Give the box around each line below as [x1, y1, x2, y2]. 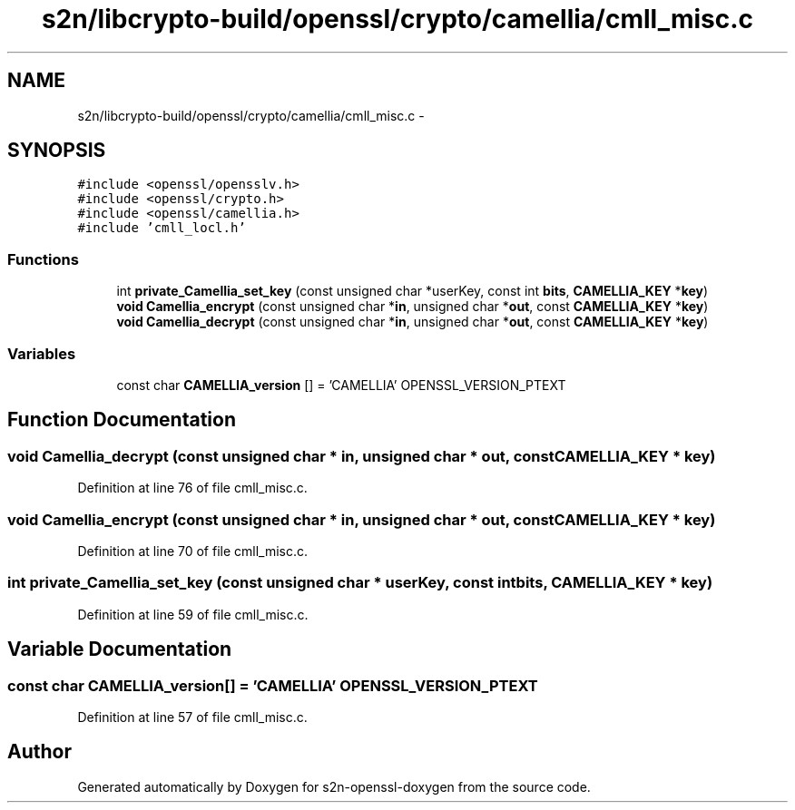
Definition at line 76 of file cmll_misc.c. [77, 480, 308, 496]
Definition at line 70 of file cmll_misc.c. [77, 542, 309, 559]
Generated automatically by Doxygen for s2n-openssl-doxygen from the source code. [77, 778, 591, 795]
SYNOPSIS [7, 139, 106, 162]
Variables [7, 344, 76, 363]
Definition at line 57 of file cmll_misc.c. [77, 708, 308, 725]
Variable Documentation [7, 638, 232, 661]
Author [7, 740, 72, 764]
